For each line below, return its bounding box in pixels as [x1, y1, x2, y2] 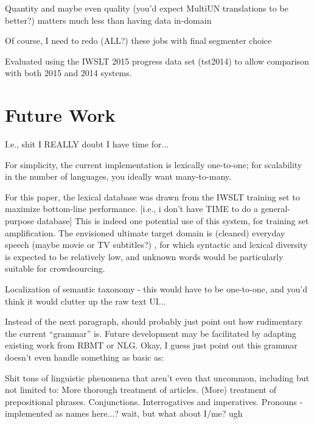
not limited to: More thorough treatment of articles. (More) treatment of [5, 383, 276, 396]
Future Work [5, 102, 116, 127]
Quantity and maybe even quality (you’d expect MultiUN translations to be [5, 2, 288, 14]
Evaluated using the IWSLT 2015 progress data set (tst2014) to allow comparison [5, 54, 309, 67]
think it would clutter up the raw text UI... [5, 294, 166, 307]
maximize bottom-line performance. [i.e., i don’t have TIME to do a [5, 202, 258, 215]
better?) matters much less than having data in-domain [5, 13, 212, 26]
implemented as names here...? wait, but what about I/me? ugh [5, 407, 243, 420]
